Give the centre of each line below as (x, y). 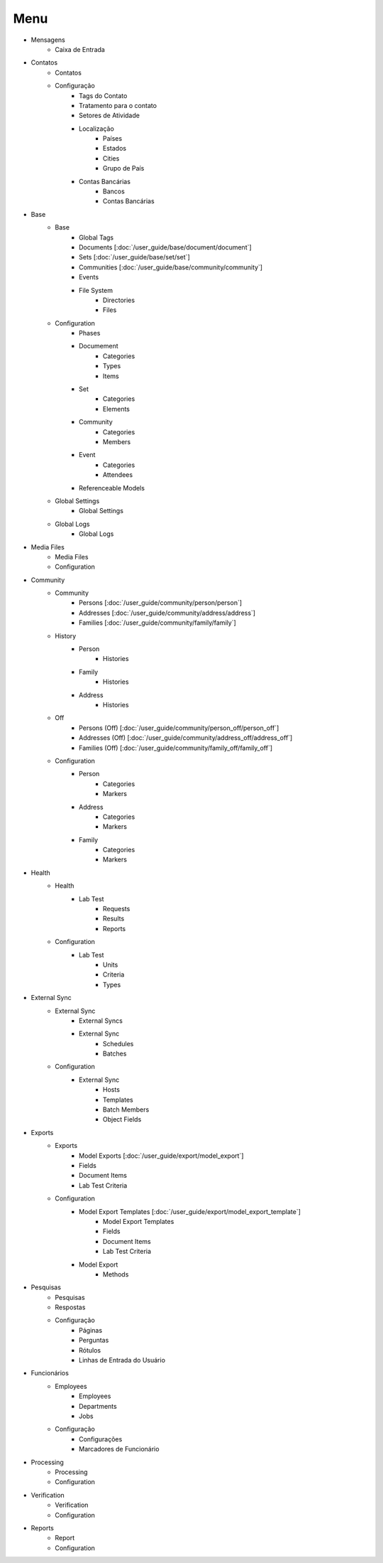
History (66, 635)
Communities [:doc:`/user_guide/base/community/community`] (171, 267)
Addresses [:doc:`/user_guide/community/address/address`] (167, 613)
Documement (99, 346)
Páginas (91, 1330)
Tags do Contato (103, 95)
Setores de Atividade (109, 116)
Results (114, 919)
